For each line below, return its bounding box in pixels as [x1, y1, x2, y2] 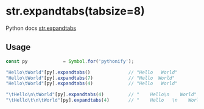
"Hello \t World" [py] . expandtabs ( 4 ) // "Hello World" [5, 80, 178, 86]
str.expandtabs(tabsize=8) [5, 4, 146, 18]
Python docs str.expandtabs [5, 24, 77, 32]
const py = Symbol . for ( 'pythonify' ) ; [5, 58, 135, 65]
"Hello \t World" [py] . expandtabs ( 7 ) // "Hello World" [5, 75, 175, 81]
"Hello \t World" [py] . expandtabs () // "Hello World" [5, 69, 178, 76]
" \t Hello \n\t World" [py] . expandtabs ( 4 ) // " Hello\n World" [5, 91, 197, 98]
